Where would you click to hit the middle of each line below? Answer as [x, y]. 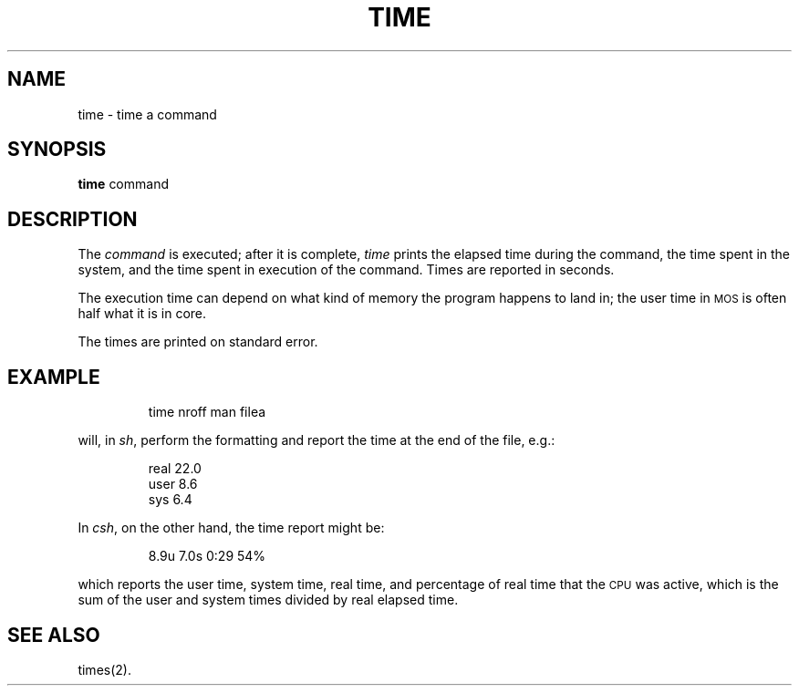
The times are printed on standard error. [198, 342]
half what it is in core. [142, 314]
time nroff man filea [207, 412]
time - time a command [147, 114]
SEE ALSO [54, 635]
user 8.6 [173, 484]
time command [123, 184]
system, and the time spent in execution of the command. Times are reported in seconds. [346, 270]
